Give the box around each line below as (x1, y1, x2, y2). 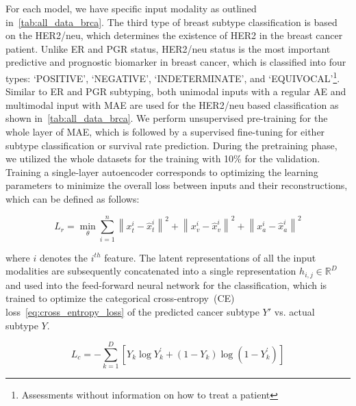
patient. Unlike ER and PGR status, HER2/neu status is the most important (5, 41, 331, 55)
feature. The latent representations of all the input (104, 250, 316, 264)
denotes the (39, 250, 88, 264)
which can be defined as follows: (5, 191, 140, 205)
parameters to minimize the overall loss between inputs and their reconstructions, (5, 178, 348, 192)
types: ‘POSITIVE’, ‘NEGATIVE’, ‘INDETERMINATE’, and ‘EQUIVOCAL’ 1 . (5, 68, 340, 85)
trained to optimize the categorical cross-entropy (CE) (5, 291, 235, 305)
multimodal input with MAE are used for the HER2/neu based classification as (5, 97, 339, 112)
